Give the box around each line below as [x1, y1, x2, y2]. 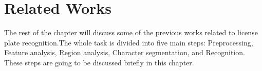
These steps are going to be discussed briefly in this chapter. [4, 57, 194, 67]
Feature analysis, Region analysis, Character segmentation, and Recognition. [4, 47, 245, 58]
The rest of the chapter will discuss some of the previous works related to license [4, 27, 258, 38]
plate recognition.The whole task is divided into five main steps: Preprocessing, [4, 37, 253, 48]
